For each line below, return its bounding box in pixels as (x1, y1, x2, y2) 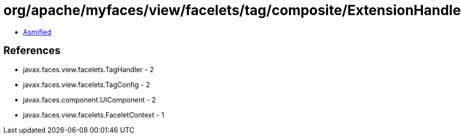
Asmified (23, 27, 52, 36)
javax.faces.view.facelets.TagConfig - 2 (23, 80, 150, 89)
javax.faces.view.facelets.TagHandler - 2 (23, 65, 154, 74)
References (3, 44, 61, 57)
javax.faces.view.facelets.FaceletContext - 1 (23, 110, 164, 119)
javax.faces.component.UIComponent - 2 (23, 95, 156, 104)
